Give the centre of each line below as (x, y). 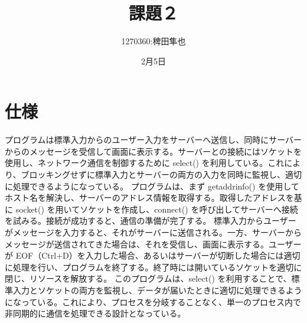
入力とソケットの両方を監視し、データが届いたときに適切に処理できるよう (157, 290)
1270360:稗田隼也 (153, 41)
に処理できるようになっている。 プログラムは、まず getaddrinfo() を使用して (152, 186)
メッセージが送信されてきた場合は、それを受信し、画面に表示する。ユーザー (153, 244)
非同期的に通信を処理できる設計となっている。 (95, 313)
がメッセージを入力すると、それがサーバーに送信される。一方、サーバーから (153, 232)
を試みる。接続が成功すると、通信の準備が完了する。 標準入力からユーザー (151, 221)
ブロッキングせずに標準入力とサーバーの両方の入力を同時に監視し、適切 (161, 174)
